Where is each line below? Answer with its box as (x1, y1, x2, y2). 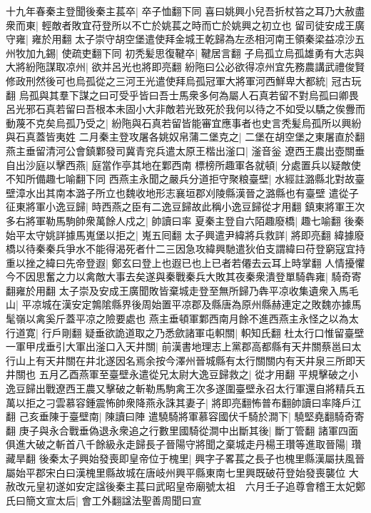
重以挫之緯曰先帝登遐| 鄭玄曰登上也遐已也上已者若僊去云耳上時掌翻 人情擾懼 (6, 255, 365, 270)
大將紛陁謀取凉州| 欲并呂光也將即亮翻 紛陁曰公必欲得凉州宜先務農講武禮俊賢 (6, 59, 365, 74)
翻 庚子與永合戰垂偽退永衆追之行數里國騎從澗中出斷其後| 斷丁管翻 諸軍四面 (6, 422, 358, 437)
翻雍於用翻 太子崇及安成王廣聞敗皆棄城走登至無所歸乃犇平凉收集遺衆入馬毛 (6, 283, 359, 298)
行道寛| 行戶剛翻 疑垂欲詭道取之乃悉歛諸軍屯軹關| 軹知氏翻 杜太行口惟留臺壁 (6, 325, 365, 340)
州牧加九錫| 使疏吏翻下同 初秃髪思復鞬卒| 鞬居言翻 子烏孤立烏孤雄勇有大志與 (6, 45, 365, 60)
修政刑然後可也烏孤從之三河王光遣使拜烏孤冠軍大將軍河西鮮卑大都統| (6, 73, 328, 88)
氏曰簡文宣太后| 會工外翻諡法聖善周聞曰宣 (6, 492, 202, 507)
